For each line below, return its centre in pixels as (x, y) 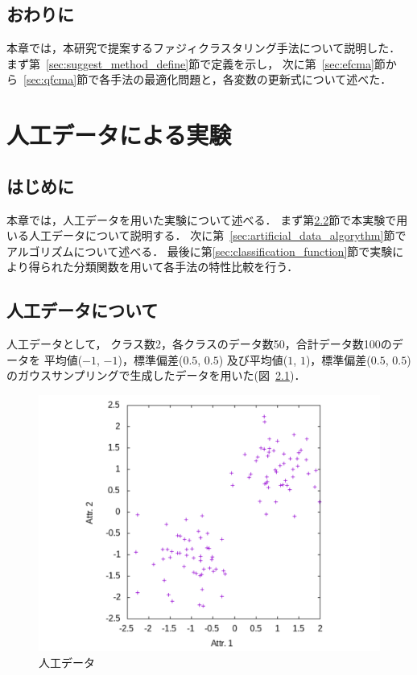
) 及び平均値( (253, 359)
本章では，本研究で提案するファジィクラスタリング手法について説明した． (204, 48)
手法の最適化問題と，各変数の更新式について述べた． (251, 79)
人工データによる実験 (119, 135)
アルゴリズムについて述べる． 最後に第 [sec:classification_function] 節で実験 (200, 251)
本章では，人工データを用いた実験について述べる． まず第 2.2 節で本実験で (202, 219)
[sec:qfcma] (50, 79)
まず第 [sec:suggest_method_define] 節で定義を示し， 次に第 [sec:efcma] (190, 63)
